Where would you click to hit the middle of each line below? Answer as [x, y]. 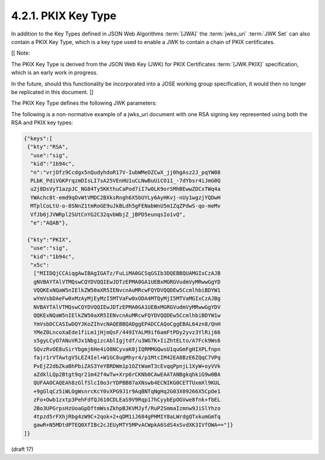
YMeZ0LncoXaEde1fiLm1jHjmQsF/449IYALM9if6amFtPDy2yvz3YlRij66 [127, 332]
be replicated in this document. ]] [52, 92]
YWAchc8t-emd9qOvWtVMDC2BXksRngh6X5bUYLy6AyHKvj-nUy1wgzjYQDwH [125, 197]
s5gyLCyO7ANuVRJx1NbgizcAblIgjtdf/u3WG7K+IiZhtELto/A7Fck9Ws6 [127, 341]
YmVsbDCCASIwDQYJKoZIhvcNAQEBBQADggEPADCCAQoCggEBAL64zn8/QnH [127, 324]
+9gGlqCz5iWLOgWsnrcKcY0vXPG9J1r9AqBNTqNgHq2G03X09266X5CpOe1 [127, 391]
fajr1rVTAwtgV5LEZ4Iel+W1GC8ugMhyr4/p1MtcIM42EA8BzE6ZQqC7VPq [127, 358]
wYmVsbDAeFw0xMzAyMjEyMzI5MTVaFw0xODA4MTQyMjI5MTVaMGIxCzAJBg [127, 299]
